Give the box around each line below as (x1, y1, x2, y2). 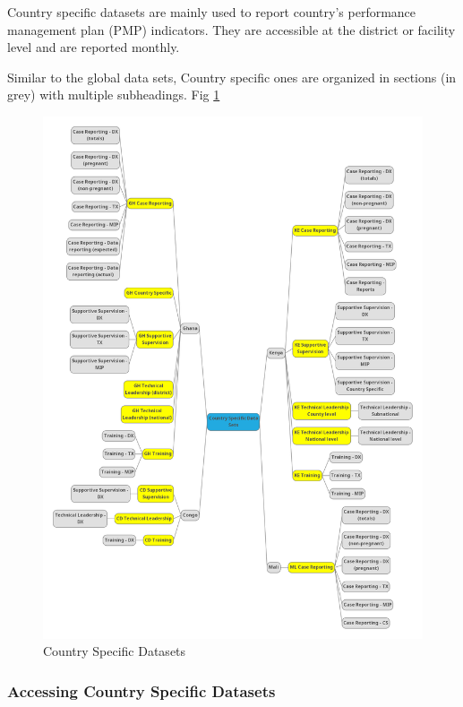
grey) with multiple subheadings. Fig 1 (7, 85, 220, 104)
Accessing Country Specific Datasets (7, 679, 276, 702)
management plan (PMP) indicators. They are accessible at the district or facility (7, 20, 456, 39)
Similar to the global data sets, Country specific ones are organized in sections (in (7, 67, 457, 86)
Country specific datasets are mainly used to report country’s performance (7, 3, 416, 21)
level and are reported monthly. (7, 38, 180, 56)
